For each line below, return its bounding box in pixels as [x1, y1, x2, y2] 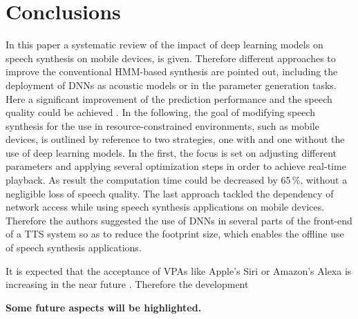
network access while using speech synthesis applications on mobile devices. [6, 200, 325, 214]
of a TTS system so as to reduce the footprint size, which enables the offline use [6, 226, 344, 241]
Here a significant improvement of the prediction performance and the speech [6, 91, 332, 106]
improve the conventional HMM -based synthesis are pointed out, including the [6, 64, 338, 79]
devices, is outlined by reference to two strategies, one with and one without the [6, 132, 345, 146]
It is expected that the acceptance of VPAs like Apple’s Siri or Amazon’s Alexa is [6, 263, 352, 278]
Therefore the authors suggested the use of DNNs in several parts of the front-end [6, 213, 352, 227]
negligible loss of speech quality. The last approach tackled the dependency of [6, 186, 334, 200]
